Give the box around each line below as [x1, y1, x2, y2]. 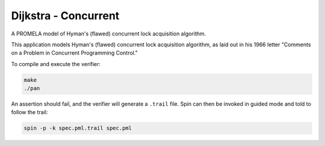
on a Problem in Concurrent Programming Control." [11, 49, 138, 56]
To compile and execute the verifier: [11, 60, 101, 67]
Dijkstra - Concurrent [11, 9, 120, 22]
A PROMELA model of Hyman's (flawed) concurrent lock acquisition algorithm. [11, 30, 206, 37]
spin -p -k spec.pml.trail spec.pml [23, 125, 132, 132]
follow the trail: [11, 109, 48, 116]
